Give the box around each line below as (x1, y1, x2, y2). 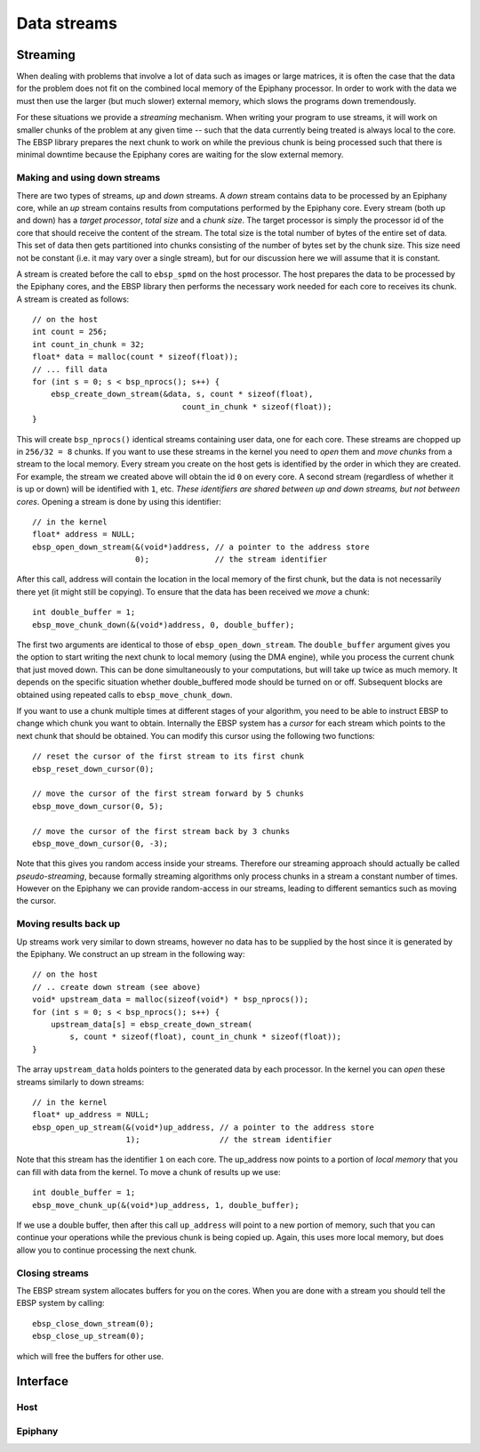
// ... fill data (32, 364, 108, 374)
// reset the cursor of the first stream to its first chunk (32, 751, 304, 761)
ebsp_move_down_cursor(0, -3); (32, 838, 169, 848)
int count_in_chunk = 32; (32, 339, 146, 349)
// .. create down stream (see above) (32, 982, 202, 992)
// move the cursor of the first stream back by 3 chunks (32, 826, 291, 836)
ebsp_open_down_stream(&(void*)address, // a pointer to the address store (32, 541, 370, 552)
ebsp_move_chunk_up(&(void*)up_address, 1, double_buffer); (32, 1200, 300, 1210)
